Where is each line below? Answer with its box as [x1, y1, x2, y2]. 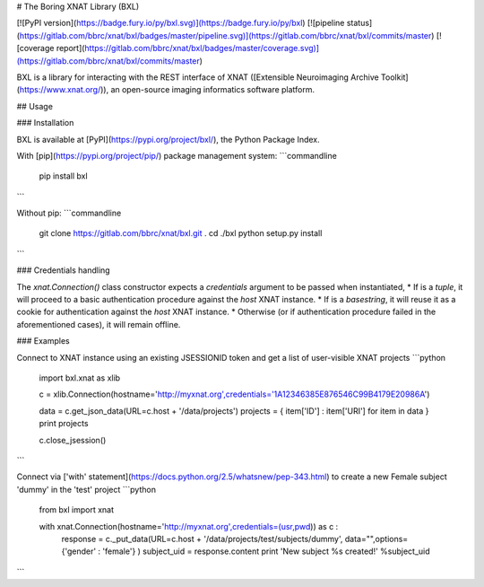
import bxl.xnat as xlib [39, 372, 121, 383]
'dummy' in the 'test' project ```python [16, 484, 157, 495]
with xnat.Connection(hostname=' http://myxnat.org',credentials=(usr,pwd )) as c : [39, 521, 339, 531]
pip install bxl [39, 171, 89, 181]
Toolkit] [381, 72, 409, 83]
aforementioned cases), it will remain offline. [16, 319, 181, 329]
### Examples [16, 336, 71, 346]
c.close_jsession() [39, 434, 107, 445]
